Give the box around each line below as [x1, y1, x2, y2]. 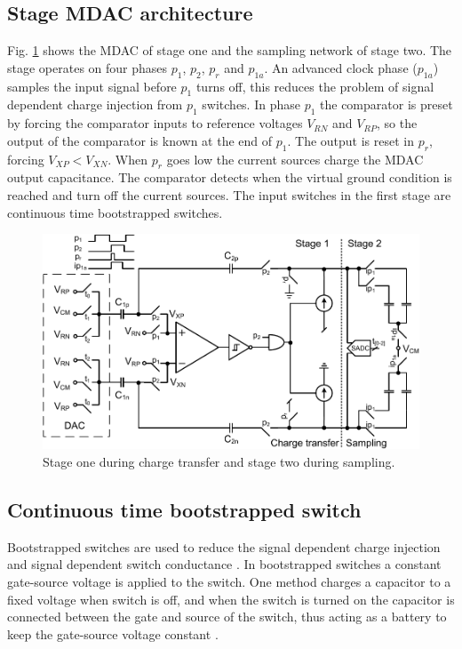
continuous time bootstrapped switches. [7, 203, 223, 221]
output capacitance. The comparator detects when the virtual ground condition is [7, 168, 452, 187]
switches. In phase [202, 95, 300, 114]
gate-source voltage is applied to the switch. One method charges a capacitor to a [7, 573, 451, 591]
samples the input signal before [7, 76, 177, 95]
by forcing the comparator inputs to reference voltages [7, 114, 303, 132]
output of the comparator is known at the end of [7, 131, 273, 149]
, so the [376, 114, 418, 132]
